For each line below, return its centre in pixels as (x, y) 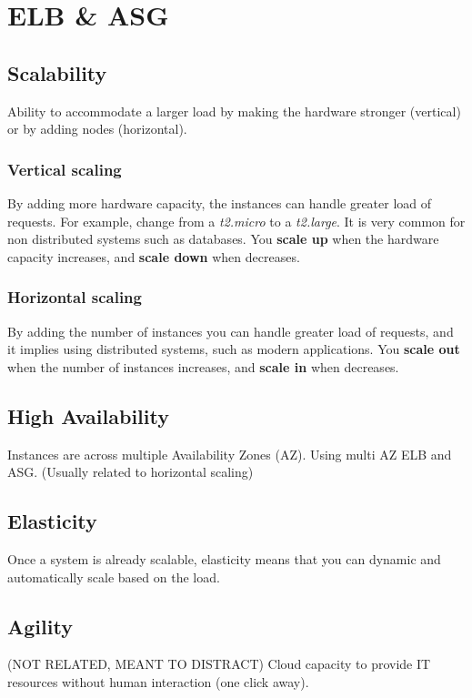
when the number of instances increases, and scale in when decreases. (203, 366)
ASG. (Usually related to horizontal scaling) (131, 472)
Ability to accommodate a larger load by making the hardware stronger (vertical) (234, 111)
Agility (40, 626)
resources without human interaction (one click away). (158, 681)
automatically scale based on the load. (114, 577)
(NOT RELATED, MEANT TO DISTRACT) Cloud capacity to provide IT (219, 664)
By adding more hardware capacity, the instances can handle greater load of (220, 202)
